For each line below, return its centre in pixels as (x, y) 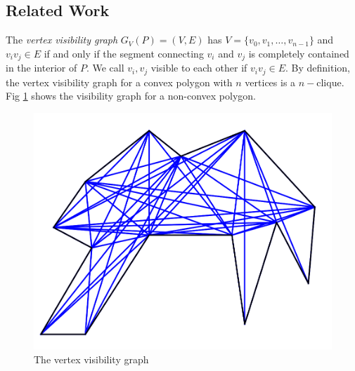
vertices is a (270, 82)
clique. (330, 82)
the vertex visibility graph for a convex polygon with (119, 82)
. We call (105, 68)
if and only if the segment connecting (124, 53)
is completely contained (299, 53)
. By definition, (318, 68)
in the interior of (41, 68)
